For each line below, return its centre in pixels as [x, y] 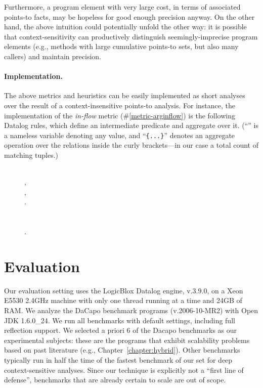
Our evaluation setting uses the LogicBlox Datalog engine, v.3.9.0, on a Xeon [124, 290]
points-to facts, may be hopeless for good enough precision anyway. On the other [129, 16]
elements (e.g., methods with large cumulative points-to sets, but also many [121, 46]
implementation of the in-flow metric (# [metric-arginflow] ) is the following [120, 115]
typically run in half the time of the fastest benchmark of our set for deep [118, 360]
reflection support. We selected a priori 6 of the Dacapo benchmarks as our [121, 330]
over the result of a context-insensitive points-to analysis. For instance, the [120, 105]
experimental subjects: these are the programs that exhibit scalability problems [127, 340]
